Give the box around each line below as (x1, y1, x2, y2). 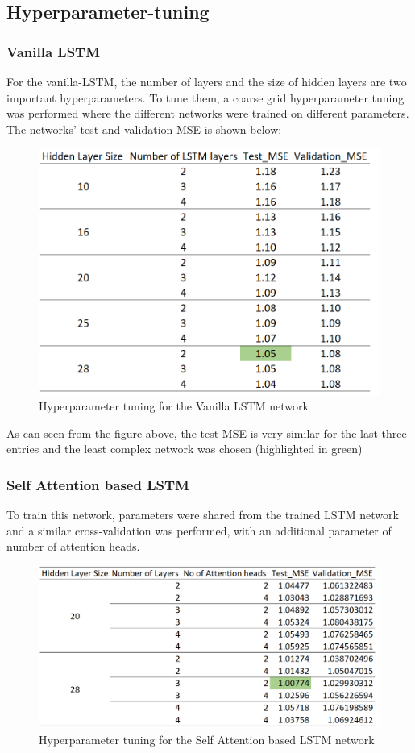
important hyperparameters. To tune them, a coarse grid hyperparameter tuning (6, 89, 405, 106)
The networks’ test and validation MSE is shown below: (6, 120, 282, 137)
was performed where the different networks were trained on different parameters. (6, 105, 409, 122)
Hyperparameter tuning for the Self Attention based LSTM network (39, 731, 375, 748)
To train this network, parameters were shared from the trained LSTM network (6, 506, 399, 523)
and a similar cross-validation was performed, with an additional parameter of (6, 522, 392, 539)
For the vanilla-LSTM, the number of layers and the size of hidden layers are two (6, 73, 407, 89)
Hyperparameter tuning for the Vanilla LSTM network (39, 397, 309, 414)
